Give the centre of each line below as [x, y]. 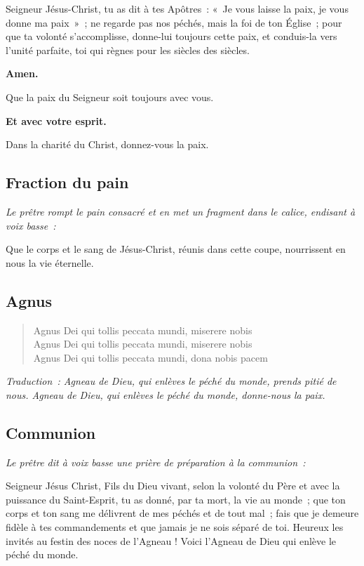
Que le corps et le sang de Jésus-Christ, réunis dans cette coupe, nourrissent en [176, 249]
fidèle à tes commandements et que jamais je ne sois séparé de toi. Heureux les [175, 527]
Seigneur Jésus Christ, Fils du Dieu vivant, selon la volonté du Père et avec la [173, 486]
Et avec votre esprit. [56, 120]
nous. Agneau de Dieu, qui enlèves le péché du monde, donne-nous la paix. [166, 394]
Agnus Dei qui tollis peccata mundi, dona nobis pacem [150, 357]
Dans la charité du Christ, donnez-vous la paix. [107, 144]
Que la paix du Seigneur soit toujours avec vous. [110, 97]
